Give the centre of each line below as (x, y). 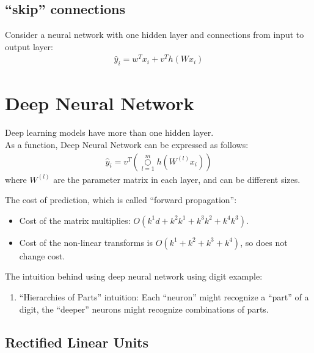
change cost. (42, 255)
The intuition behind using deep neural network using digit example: (134, 276)
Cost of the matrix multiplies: (75, 220)
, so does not (264, 242)
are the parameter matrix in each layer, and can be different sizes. (177, 179)
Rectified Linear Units (77, 342)
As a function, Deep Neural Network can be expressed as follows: (127, 145)
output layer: (29, 46)
